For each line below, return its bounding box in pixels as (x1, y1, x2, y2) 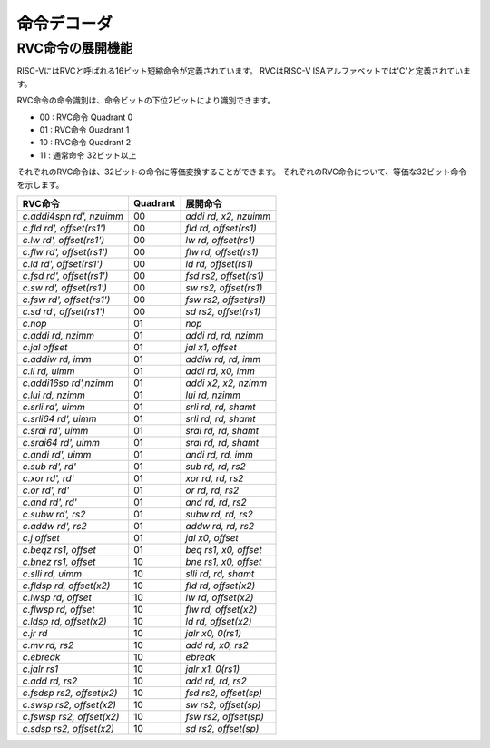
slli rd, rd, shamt (185, 567, 255, 580)
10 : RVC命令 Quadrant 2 (39, 137, 132, 148)
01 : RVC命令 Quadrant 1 (39, 123, 130, 135)
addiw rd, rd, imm (185, 352, 261, 365)
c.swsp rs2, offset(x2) (22, 698, 117, 711)
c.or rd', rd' (22, 484, 70, 497)
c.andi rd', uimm (22, 448, 92, 460)
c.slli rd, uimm (22, 567, 83, 580)
